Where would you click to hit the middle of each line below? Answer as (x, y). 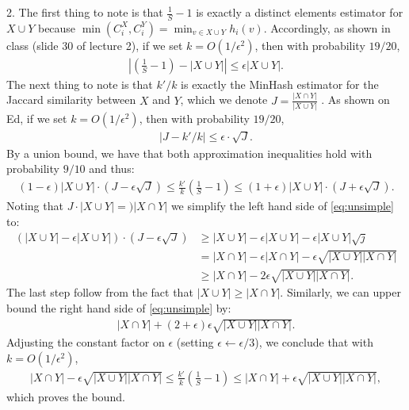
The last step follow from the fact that (100, 292)
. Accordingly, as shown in (327, 27)
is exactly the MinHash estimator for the (280, 84)
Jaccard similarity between (71, 100)
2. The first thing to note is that (85, 12)
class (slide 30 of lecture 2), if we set (95, 45)
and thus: (112, 169)
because (57, 27)
